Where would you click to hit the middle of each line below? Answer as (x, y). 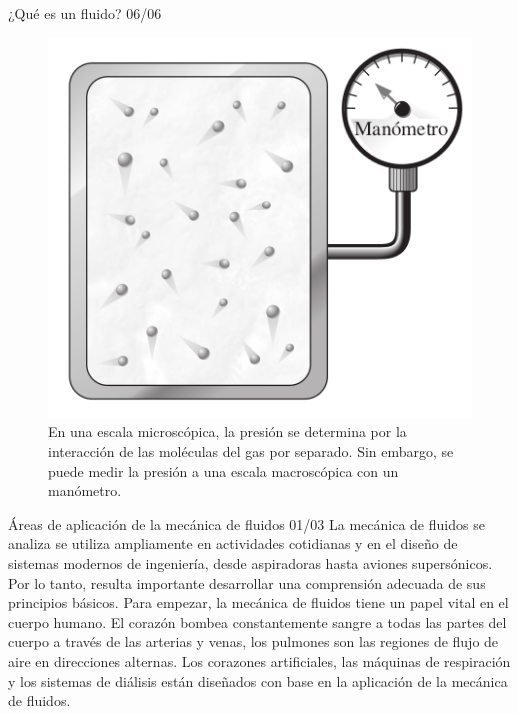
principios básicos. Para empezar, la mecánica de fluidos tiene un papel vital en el (258, 602)
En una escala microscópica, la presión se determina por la (227, 431)
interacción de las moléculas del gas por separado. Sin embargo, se (251, 451)
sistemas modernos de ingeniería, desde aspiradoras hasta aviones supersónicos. (250, 562)
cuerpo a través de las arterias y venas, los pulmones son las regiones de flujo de (253, 641)
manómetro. (85, 490)
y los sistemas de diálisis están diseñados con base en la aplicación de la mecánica (258, 680)
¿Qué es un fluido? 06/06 (85, 13)
